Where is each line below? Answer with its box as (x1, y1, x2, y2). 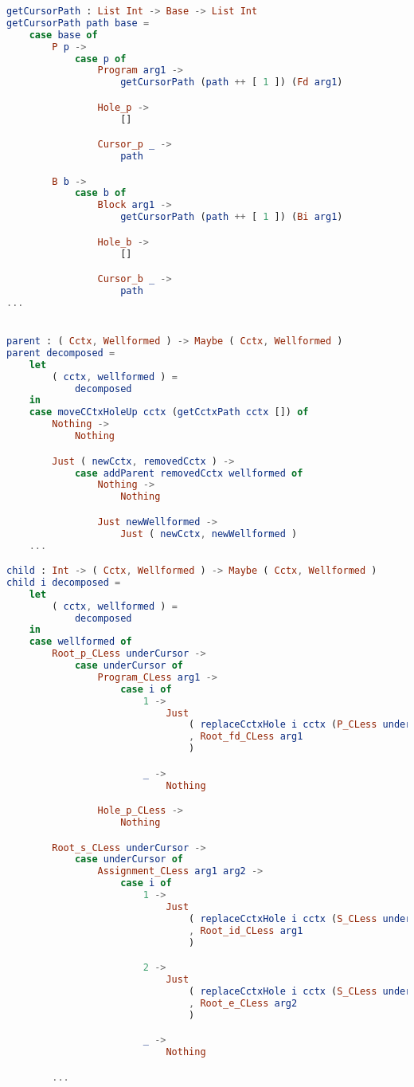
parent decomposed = (6, 347, 115, 359)
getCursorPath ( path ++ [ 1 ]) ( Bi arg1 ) (120, 211, 343, 223)
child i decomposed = (6, 576, 121, 588)
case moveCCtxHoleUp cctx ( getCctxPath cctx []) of (29, 406, 309, 418)
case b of (74, 187, 127, 199)
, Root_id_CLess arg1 (189, 924, 303, 936)
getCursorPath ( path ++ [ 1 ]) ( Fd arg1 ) (120, 77, 343, 88)
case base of (29, 29, 98, 41)
